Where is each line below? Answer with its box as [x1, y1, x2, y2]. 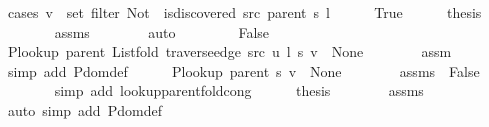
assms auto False [54, 21, 270, 42]
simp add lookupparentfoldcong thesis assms [54, 80, 424, 101]
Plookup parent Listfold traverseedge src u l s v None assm [7, 41, 452, 62]
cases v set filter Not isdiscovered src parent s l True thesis [7, 2, 482, 22]
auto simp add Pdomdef [7, 99, 162, 120]
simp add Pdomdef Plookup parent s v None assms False [7, 60, 480, 81]
